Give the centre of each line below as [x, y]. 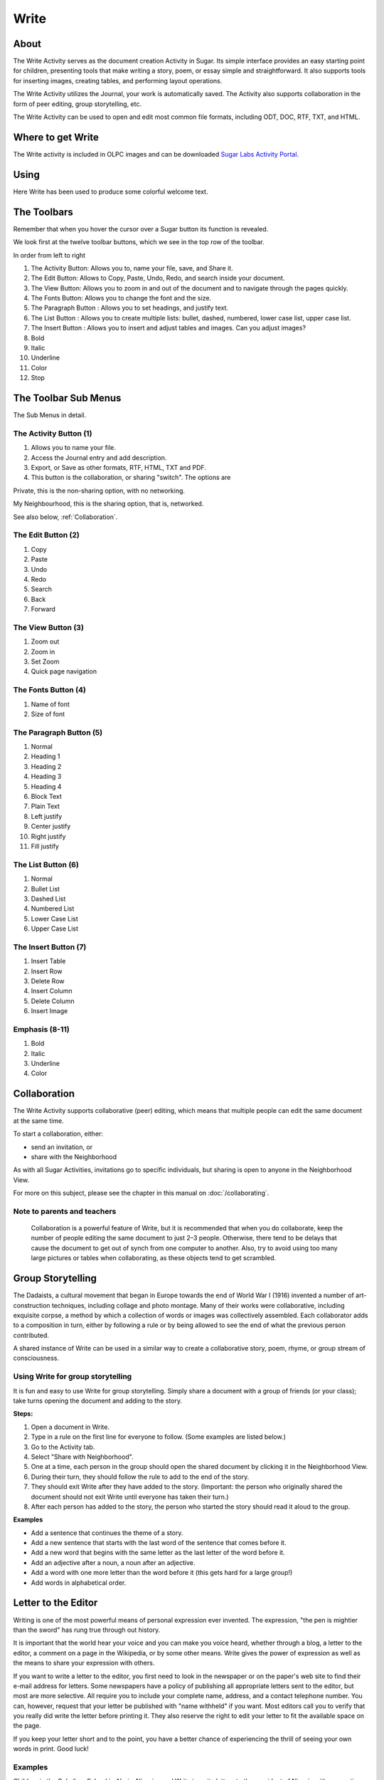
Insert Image [49, 1011]
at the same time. [38, 1121]
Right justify [48, 836]
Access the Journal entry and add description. [99, 457]
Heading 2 [46, 766]
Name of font [50, 704]
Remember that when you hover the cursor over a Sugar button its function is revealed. [141, 229]
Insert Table [48, 961]
